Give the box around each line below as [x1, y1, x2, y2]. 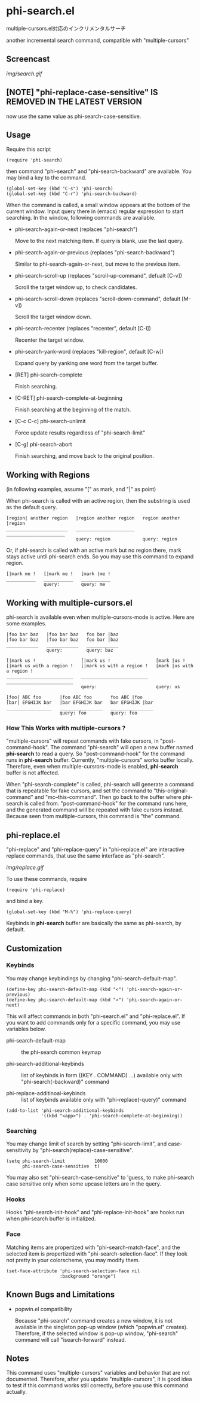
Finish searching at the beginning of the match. [14, 406, 131, 414]
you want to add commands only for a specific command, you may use [6, 1019, 181, 1026]
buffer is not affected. [6, 769, 60, 776]
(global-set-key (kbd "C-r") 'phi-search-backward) [6, 191, 137, 197]
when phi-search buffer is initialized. [6, 1215, 96, 1222]
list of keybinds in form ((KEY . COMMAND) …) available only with [21, 1071, 183, 1078]
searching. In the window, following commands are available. [6, 214, 156, 221]
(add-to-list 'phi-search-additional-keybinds [6, 1107, 124, 1114]
